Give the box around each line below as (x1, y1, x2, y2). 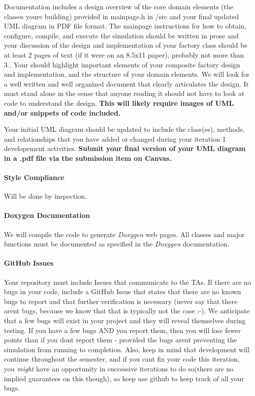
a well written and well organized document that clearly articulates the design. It (4, 78, 249, 89)
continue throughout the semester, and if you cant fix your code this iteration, (4, 354, 240, 364)
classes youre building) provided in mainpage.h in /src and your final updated (4, 11, 239, 21)
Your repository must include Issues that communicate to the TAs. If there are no (4, 276, 251, 287)
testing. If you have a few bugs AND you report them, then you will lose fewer (4, 325, 241, 335)
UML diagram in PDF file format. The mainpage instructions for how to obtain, (4, 21, 247, 31)
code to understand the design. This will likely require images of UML (4, 97, 234, 108)
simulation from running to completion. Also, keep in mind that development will (4, 344, 250, 354)
